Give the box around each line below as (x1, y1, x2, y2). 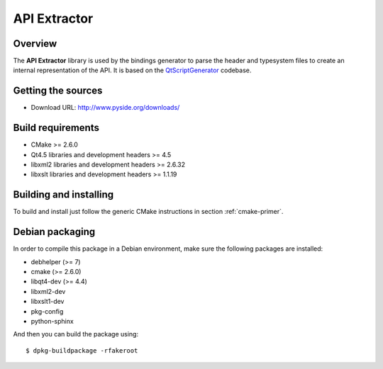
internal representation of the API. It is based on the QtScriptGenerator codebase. (13, 66, 252, 74)
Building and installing (13, 188, 113, 201)
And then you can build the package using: (13, 330, 138, 339)
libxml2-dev (30, 287, 66, 295)
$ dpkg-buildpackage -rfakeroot (26, 346, 138, 354)
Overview (13, 38, 57, 50)
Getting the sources (13, 85, 103, 97)
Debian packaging (13, 226, 96, 238)
